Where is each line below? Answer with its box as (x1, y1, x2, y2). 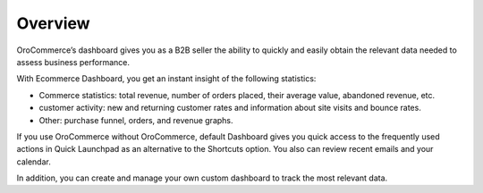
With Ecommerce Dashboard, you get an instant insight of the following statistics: (16, 73, 317, 84)
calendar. (16, 156, 51, 167)
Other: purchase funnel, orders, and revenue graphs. (38, 114, 233, 125)
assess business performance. (16, 56, 130, 67)
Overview (16, 13, 90, 33)
